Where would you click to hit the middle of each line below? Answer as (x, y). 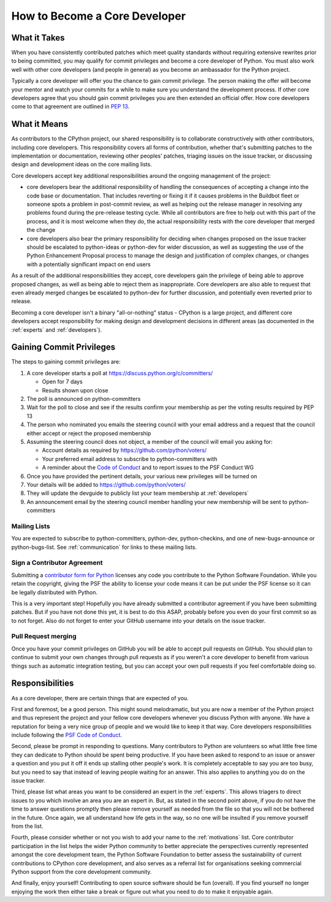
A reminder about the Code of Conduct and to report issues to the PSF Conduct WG (148, 468)
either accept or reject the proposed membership (89, 433)
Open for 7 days (62, 382)
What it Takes (38, 38)
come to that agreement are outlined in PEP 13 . (70, 107)
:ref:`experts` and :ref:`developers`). (57, 330)
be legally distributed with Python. (55, 592)
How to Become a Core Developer (99, 16)
